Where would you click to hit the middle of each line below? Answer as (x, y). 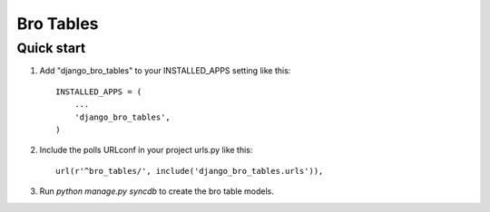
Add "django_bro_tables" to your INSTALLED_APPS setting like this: (165, 71)
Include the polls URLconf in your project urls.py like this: (146, 150)
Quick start (51, 48)
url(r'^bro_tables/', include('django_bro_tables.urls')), (190, 171)
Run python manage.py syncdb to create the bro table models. (157, 191)
